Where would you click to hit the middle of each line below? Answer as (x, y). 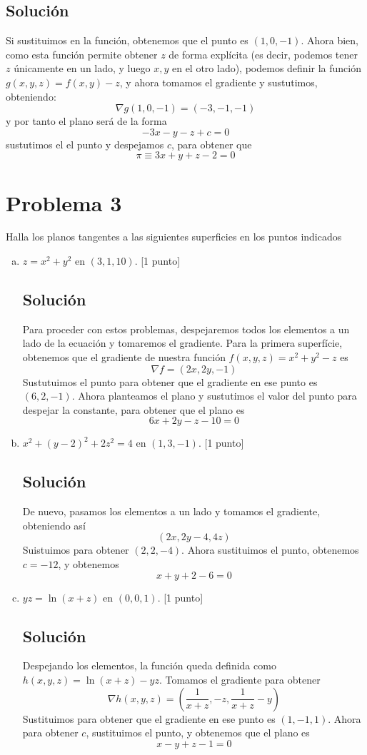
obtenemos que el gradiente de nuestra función (124, 357)
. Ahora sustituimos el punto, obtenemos (270, 550)
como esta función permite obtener (82, 54)
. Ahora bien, (330, 40)
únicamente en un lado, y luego (82, 68)
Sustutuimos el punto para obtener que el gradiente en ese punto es (170, 381)
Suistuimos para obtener (76, 550)
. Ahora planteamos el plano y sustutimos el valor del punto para (214, 396)
